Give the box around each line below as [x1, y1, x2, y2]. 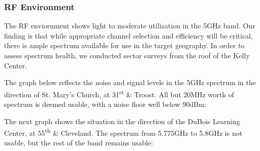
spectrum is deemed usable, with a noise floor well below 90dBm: [4, 99, 207, 109]
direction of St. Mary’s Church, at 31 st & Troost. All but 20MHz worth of [4, 87, 234, 99]
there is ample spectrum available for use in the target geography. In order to [4, 40, 245, 51]
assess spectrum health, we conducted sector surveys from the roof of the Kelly [4, 50, 250, 60]
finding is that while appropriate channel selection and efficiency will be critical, [4, 30, 253, 41]
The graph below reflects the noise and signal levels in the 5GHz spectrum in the [4, 77, 256, 88]
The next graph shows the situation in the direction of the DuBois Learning [4, 116, 240, 126]
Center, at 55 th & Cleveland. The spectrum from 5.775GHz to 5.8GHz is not [4, 126, 243, 138]
